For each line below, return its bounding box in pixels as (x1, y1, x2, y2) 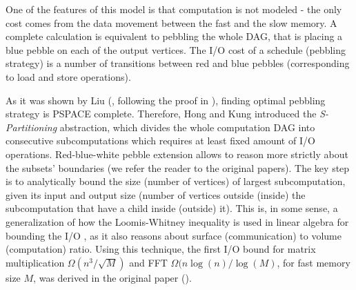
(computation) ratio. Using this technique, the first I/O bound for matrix (6, 242, 316, 256)
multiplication (6, 255, 65, 269)
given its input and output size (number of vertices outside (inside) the (6, 187, 306, 202)
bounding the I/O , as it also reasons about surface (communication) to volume (6, 228, 342, 242)
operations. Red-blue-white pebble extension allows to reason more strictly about (6, 146, 348, 161)
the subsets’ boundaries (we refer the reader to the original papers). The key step (6, 160, 350, 175)
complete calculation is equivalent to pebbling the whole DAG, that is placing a (6, 29, 343, 43)
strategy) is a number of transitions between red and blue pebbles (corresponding (6, 56, 350, 70)
